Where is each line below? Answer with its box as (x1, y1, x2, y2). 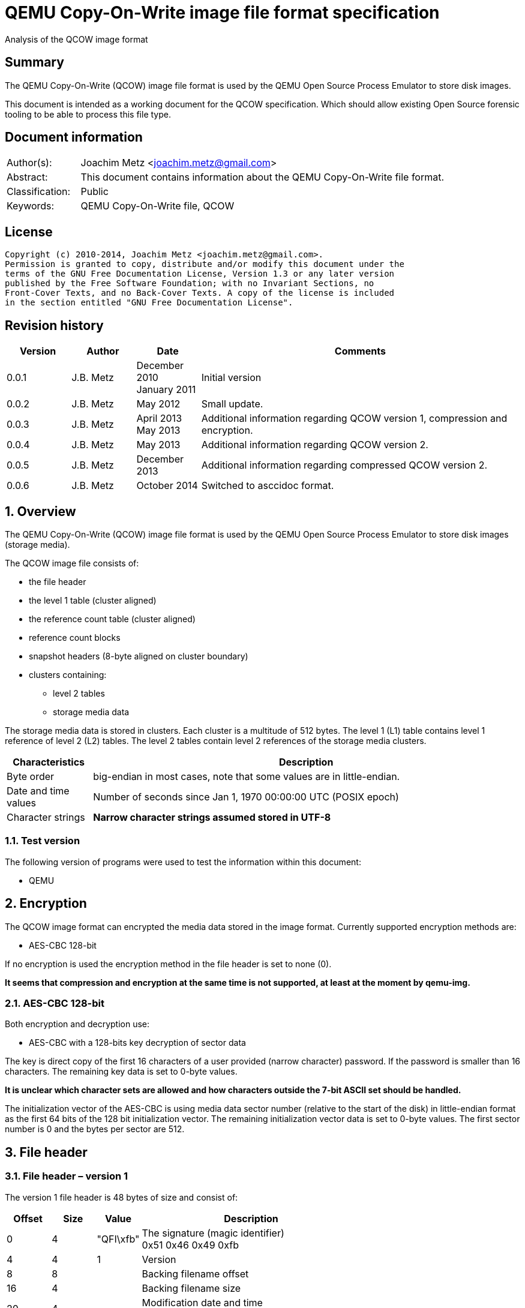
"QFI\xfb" (97, 1232, 140, 1245)
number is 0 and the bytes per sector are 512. (5, 1124, 185, 1135)
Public (80, 185, 109, 198)
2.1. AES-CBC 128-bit (5, 997, 104, 1009)
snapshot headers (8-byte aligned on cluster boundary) (29, 650, 248, 661)
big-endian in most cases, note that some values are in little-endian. (93, 770, 400, 782)
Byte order (7, 770, 55, 782)
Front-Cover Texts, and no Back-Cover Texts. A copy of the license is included (5, 288, 395, 298)
